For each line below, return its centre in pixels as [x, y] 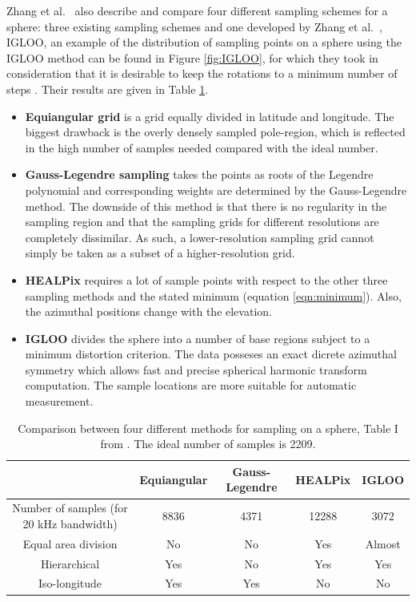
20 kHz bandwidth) [70, 523]
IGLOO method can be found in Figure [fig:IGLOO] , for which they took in [192, 57]
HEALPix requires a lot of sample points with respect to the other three [206, 279]
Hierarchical [70, 563]
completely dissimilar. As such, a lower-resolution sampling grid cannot [200, 237]
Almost [383, 543]
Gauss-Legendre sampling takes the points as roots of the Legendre [199, 174]
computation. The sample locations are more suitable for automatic [191, 385]
